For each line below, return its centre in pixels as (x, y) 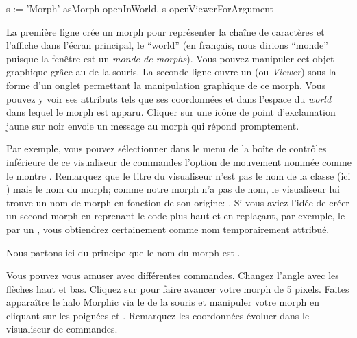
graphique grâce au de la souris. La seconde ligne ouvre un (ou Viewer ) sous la (171, 72)
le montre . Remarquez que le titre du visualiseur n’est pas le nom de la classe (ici (178, 175)
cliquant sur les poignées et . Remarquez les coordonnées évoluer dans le (158, 315)
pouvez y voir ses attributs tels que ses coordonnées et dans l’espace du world (169, 98)
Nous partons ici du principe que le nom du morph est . (123, 252)
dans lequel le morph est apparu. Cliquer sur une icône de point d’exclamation (171, 112)
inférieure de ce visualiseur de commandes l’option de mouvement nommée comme (179, 161)
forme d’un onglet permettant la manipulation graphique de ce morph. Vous (166, 85)
